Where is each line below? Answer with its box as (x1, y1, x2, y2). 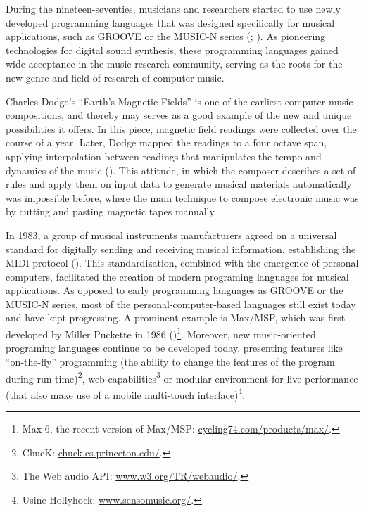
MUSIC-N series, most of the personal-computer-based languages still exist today (6, 296, 356, 311)
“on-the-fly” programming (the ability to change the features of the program (6, 354, 335, 369)
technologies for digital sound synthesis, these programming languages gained (6, 42, 339, 57)
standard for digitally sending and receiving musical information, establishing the (6, 241, 356, 256)
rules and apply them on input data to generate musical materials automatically (6, 177, 352, 191)
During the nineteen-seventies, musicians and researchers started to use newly (6, 1, 341, 15)
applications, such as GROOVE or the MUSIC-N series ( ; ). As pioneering (6, 29, 326, 44)
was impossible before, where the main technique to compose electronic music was (6, 190, 359, 205)
